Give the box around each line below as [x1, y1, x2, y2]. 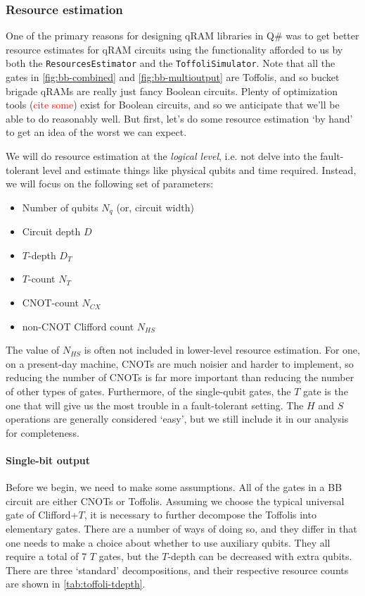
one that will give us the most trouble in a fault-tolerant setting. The [6, 397, 304, 412]
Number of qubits [22, 199, 98, 214]
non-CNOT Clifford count [22, 318, 134, 333]
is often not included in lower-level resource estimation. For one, [84, 342, 360, 357]
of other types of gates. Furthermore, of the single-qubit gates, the [6, 384, 291, 399]
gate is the [303, 384, 348, 399]
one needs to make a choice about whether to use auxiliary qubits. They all [6, 535, 331, 550]
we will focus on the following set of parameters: [6, 176, 214, 191]
